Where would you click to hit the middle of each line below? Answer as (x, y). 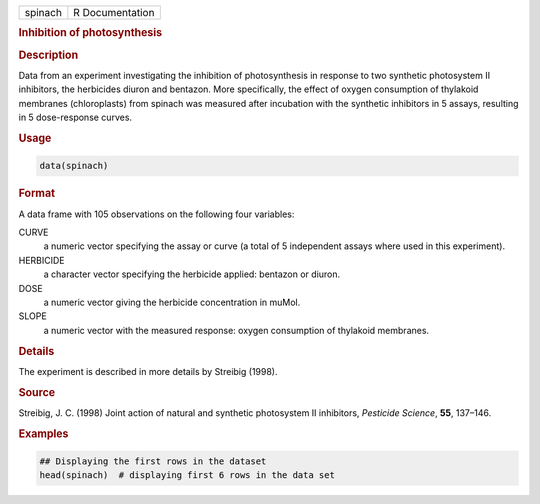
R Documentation (114, 12)
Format (36, 193)
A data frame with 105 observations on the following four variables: (156, 214)
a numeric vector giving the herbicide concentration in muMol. (172, 302)
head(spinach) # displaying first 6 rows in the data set (187, 475)
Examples (43, 433)
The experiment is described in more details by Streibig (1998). (148, 371)
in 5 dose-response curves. (75, 117)
